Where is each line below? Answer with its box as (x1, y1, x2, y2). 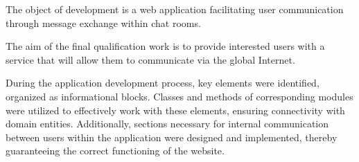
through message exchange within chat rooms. (6, 15, 201, 30)
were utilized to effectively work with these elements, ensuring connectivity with (6, 102, 345, 117)
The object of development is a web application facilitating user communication (6, 2, 344, 16)
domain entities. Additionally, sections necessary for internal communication (6, 116, 329, 131)
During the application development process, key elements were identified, (6, 75, 319, 90)
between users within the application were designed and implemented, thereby (6, 129, 338, 144)
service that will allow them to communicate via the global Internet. (6, 52, 295, 66)
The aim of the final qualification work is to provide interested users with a (6, 39, 325, 53)
